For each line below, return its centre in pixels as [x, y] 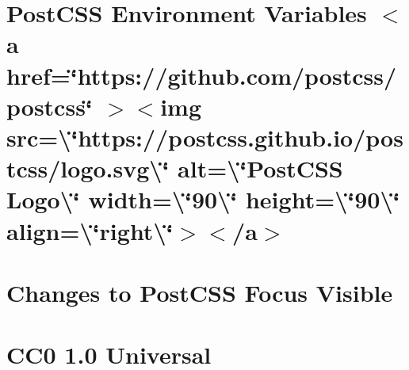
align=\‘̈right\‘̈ [90, 230]
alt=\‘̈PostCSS [260, 168]
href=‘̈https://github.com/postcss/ [202, 75]
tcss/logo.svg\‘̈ [88, 168]
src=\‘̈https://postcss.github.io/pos [205, 137]
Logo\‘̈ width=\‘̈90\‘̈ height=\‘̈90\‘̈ [203, 199]
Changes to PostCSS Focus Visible [200, 292]
